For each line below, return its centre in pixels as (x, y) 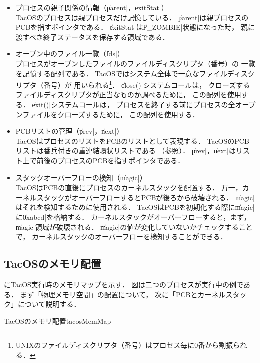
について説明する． (49, 304)
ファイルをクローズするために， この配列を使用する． (111, 114)
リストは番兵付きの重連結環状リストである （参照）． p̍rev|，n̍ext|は (126, 151)
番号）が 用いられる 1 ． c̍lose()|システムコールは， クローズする (147, 84)
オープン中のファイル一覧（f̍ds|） (70, 53)
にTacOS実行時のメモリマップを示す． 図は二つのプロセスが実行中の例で (124, 284)
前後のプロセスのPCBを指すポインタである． (111, 160)
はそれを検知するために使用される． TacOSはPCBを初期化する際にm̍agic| (135, 207)
